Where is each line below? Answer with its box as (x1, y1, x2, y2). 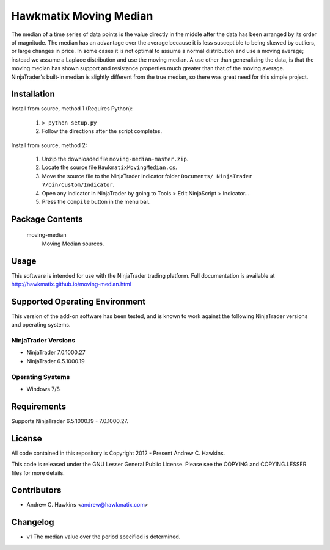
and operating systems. (11, 321, 71, 328)
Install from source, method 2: (11, 141, 87, 149)
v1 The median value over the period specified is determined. (26, 533, 181, 540)
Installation (11, 89, 55, 100)
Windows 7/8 (26, 385, 61, 393)
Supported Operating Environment (11, 296, 146, 306)
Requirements (11, 401, 67, 411)
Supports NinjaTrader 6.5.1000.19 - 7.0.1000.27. (11, 417, 128, 424)
